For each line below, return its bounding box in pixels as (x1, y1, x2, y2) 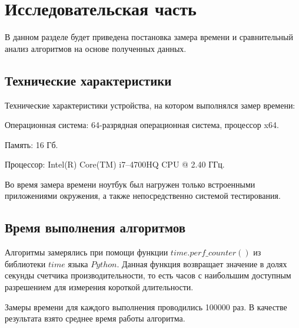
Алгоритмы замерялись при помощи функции (5, 246, 168, 258)
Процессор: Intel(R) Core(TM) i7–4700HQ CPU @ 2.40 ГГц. (5, 158, 225, 170)
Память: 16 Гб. (5, 138, 58, 150)
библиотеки (5, 257, 46, 270)
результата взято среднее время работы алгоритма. (5, 312, 185, 324)
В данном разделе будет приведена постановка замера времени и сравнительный (5, 31, 293, 43)
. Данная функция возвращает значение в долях (117, 257, 287, 270)
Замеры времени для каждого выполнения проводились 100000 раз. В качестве (5, 300, 287, 313)
